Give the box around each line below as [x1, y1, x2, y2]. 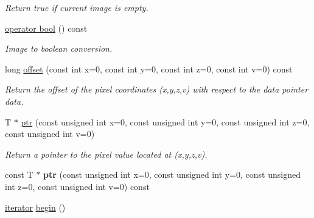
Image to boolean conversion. [5, 42, 113, 55]
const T [5, 168, 33, 181]
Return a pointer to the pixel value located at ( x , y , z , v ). [5, 147, 208, 160]
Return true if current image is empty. [5, 1, 148, 13]
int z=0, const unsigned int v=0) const [5, 180, 150, 192]
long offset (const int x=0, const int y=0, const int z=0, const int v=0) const [5, 62, 293, 75]
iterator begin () [5, 200, 66, 213]
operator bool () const [5, 21, 88, 34]
